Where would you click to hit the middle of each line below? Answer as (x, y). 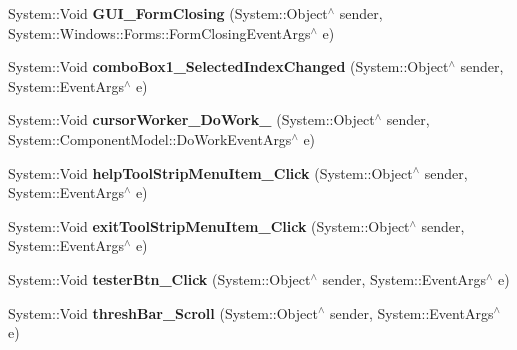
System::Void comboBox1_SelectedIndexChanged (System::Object (228, 66)
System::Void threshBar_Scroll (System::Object (163, 312)
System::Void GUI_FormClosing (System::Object (168, 13)
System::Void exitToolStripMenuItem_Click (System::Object (209, 225)
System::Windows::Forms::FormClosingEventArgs (159, 32)
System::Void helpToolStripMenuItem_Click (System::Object (210, 172)
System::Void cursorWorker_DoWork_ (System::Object (191, 119)
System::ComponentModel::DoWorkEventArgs (150, 138)
